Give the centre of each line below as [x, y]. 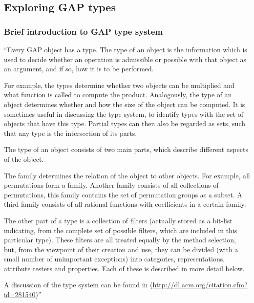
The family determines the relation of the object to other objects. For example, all [127, 175]
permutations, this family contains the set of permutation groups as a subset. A [123, 194]
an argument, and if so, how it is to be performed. [79, 69]
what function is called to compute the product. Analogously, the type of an [118, 95]
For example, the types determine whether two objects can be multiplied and [119, 85]
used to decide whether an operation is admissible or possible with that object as [125, 59]
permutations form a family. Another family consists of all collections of [111, 185]
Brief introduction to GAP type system [84, 31]
